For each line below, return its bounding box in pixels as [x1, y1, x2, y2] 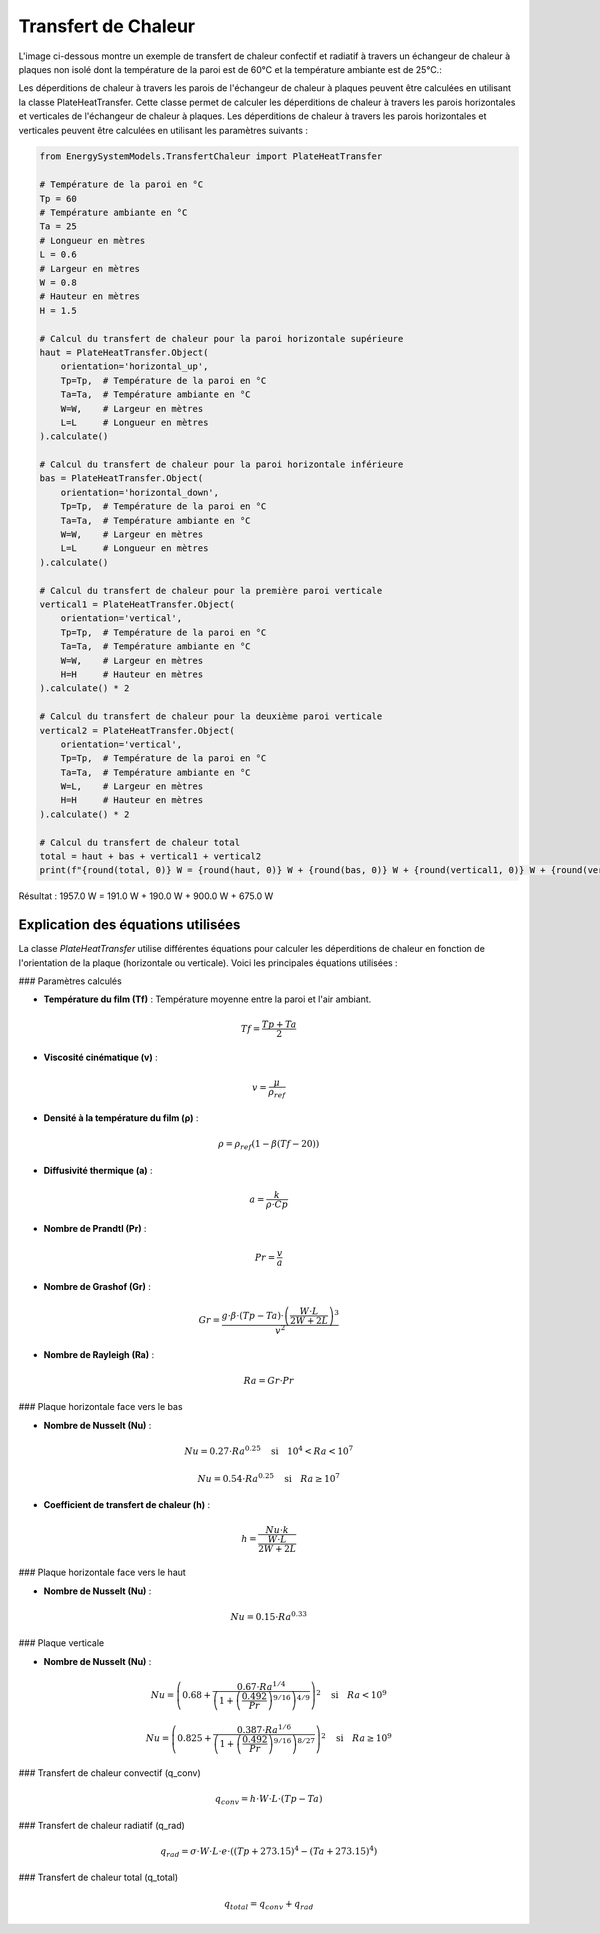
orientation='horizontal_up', [60, 361, 209, 372]
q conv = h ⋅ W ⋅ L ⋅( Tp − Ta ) [215, 1793, 323, 1807]
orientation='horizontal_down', [60, 486, 220, 498]
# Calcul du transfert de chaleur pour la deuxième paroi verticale [39, 711, 383, 722]
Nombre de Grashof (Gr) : [43, 1280, 152, 1292]
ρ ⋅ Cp [265, 1199, 289, 1210]
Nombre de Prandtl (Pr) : [43, 1222, 147, 1234]
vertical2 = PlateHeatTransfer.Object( [39, 725, 235, 736]
